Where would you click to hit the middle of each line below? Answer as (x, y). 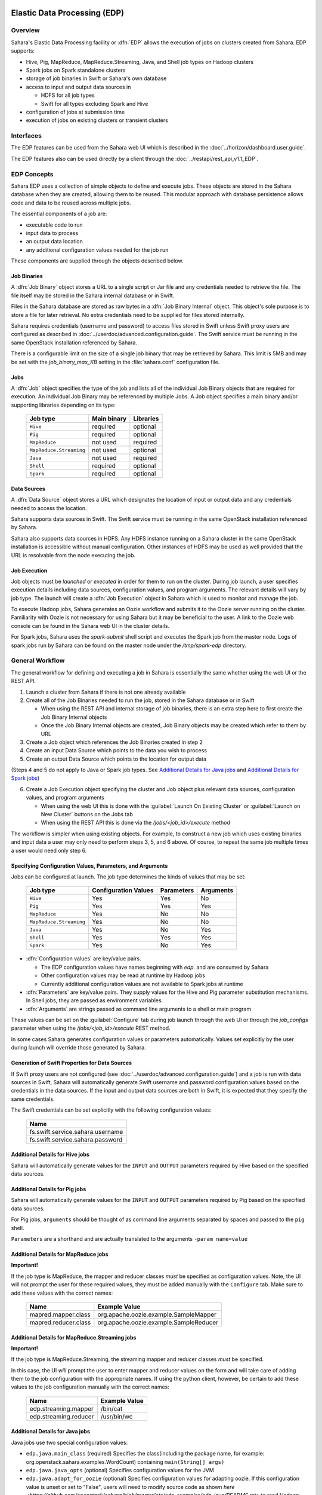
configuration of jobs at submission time (75, 112)
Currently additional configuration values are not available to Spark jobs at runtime (142, 984)
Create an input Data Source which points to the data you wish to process (117, 750)
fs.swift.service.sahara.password (76, 1139)
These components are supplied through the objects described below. (97, 261)
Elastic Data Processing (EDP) (68, 13)
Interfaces (26, 136)
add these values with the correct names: (62, 1293)
